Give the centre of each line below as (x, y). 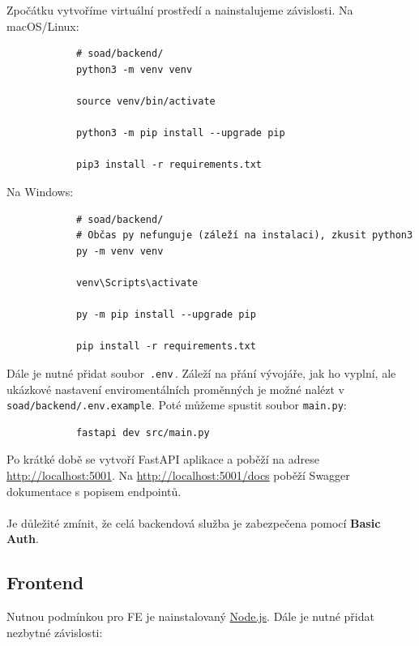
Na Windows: (40, 191)
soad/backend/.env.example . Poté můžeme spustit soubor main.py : (177, 405)
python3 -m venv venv (134, 69)
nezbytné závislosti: (55, 632)
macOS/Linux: (43, 26)
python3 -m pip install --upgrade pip (180, 133)
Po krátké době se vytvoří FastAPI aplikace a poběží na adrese (163, 459)
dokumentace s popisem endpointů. (94, 491)
